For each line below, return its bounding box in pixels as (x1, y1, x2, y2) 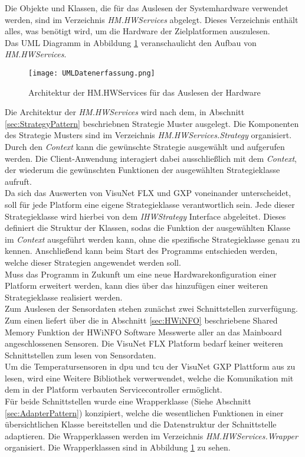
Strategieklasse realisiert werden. (5, 290, 123, 303)
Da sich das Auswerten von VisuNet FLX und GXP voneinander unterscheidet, (5, 187, 291, 199)
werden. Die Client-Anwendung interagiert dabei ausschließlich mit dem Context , (5, 152, 297, 164)
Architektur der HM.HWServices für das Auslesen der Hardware (28, 86, 261, 98)
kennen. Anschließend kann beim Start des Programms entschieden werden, (5, 244, 278, 257)
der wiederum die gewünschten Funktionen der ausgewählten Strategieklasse (5, 164, 280, 176)
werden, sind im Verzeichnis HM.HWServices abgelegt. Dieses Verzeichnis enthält (5, 13, 299, 25)
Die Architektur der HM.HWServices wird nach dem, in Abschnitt (5, 106, 245, 118)
